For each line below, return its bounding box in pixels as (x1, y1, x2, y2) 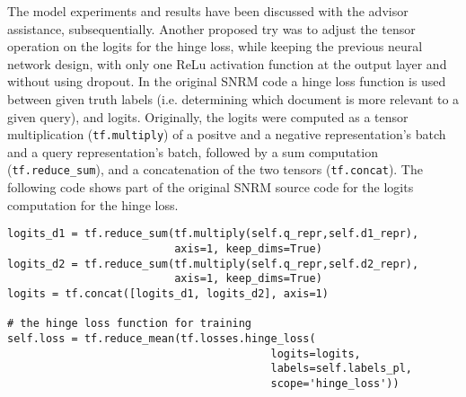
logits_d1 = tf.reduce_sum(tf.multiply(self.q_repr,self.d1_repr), (7, 227, 419, 241)
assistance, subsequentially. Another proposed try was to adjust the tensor (7, 19, 416, 38)
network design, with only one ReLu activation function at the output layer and (7, 54, 447, 73)
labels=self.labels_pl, (270, 362, 413, 375)
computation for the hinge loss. (7, 195, 179, 214)
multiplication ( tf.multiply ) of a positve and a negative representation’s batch (7, 125, 446, 144)
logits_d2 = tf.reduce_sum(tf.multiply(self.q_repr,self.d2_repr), (7, 257, 419, 270)
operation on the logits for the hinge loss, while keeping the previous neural (7, 37, 423, 56)
